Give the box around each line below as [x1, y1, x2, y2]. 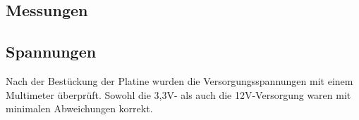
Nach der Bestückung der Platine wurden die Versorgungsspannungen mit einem [6, 73, 353, 88]
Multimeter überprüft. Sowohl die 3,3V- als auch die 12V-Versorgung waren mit [6, 87, 351, 102]
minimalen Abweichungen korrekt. [6, 101, 153, 116]
